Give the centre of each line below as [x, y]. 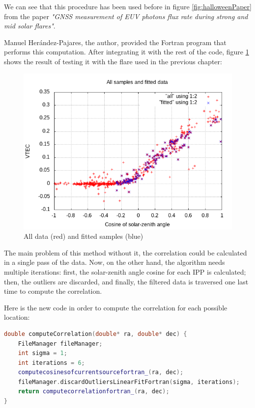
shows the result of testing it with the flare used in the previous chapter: [113, 61]
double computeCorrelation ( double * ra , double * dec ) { [96, 334]
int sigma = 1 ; [42, 353]
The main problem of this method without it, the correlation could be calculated [126, 252]
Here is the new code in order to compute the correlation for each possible [116, 307]
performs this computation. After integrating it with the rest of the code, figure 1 [127, 52]
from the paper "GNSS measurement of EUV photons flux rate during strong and [126, 16]
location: [17, 317]
